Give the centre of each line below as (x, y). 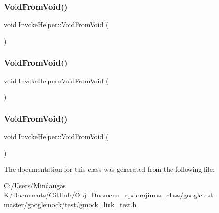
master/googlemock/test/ (42, 204)
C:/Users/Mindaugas (35, 185)
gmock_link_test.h (108, 204)
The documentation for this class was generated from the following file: (109, 169)
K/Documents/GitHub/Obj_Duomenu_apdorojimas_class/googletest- (110, 195)
